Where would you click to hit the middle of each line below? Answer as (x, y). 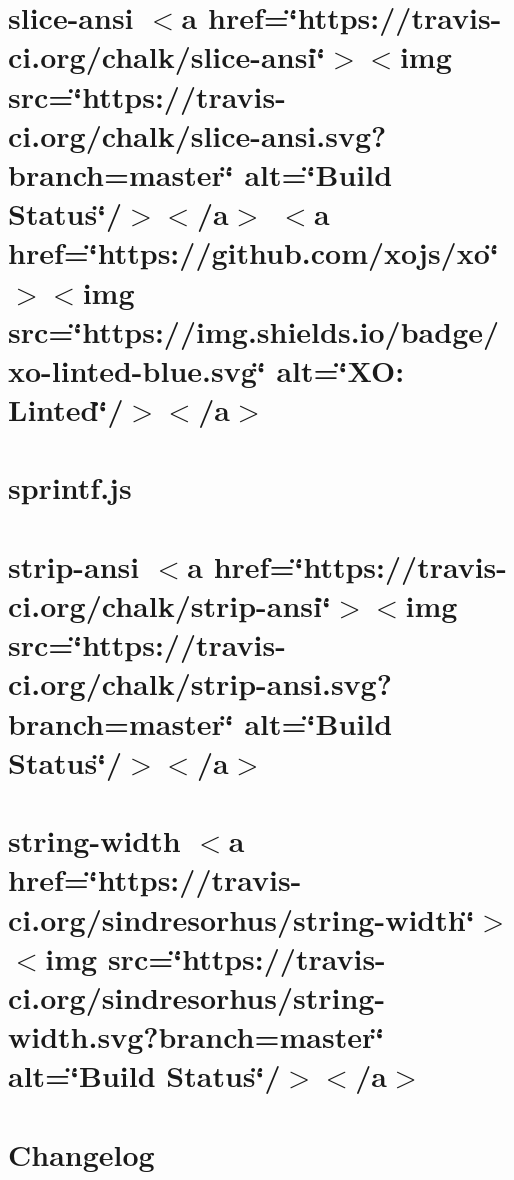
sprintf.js (70, 487)
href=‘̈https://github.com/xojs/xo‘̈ (253, 252)
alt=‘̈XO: (340, 369)
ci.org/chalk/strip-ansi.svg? (200, 683)
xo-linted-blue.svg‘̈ (137, 369)
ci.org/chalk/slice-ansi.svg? (197, 134)
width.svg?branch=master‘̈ (196, 1036)
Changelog (81, 1153)
